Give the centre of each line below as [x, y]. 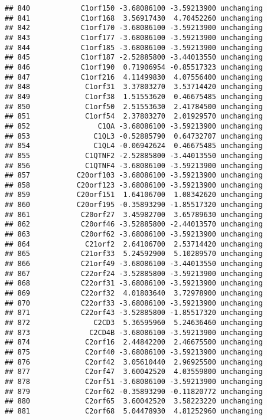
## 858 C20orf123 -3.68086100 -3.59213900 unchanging [134, 185]
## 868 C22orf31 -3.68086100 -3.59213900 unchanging [134, 283]
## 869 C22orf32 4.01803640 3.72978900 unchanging [134, 293]
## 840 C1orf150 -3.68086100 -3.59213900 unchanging [134, 8]
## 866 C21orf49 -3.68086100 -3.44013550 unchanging [134, 264]
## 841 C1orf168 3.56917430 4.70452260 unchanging [134, 18]
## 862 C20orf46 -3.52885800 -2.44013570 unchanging [134, 224]
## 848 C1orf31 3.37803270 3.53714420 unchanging [134, 87]
